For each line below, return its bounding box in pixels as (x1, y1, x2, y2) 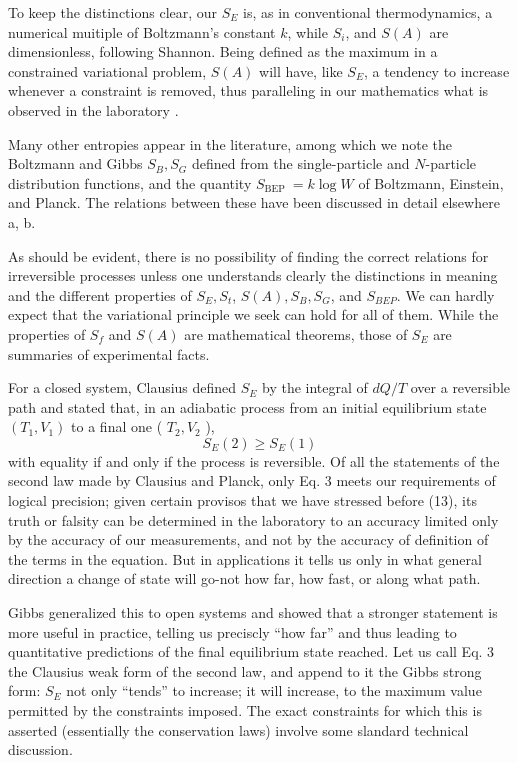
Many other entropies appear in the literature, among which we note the (8, 133, 452, 154)
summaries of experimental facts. (8, 343, 210, 364)
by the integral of (262, 377, 368, 398)
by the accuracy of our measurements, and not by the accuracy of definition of (8, 529, 489, 550)
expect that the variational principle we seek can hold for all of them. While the (8, 304, 499, 325)
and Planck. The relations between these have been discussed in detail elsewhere (8, 192, 500, 213)
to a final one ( (71, 416, 163, 437)
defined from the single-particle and (192, 153, 410, 174)
